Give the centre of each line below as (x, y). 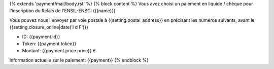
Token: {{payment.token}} (49, 44)
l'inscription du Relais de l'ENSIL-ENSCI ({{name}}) (62, 11)
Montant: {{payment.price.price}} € (59, 51)
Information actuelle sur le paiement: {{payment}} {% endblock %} (79, 60)
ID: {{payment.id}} (41, 37)
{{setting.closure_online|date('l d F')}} (49, 27)
